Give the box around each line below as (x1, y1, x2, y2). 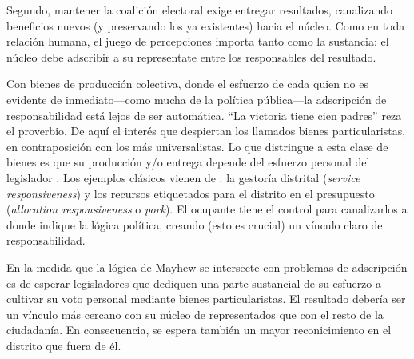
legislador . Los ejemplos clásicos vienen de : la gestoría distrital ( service (6, 169, 360, 185)
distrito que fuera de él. (6, 337, 121, 353)
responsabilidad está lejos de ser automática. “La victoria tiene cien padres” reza (6, 106, 402, 123)
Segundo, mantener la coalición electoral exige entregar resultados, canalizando (6, 2, 392, 18)
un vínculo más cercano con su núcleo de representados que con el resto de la (6, 305, 384, 322)
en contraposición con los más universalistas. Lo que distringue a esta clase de (6, 138, 388, 154)
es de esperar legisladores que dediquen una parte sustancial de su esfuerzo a (6, 274, 381, 291)
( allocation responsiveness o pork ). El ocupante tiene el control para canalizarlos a (6, 201, 408, 217)
